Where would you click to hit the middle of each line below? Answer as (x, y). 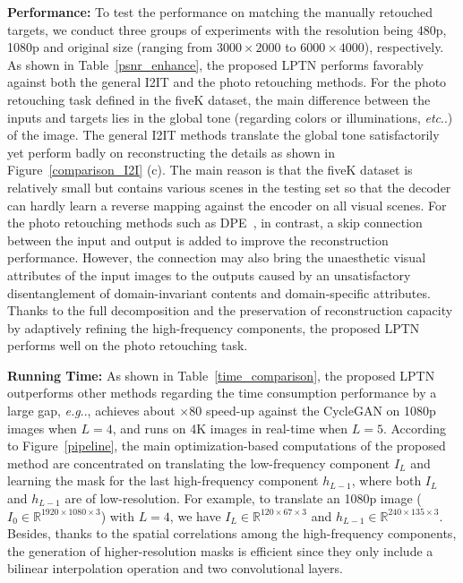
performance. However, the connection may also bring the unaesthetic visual (217, 257)
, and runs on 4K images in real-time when (230, 428)
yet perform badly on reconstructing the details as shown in (171, 152)
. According (414, 428)
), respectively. (404, 47)
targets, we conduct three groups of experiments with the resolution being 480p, (227, 29)
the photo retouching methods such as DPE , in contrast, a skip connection (215, 223)
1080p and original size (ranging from (110, 47)
